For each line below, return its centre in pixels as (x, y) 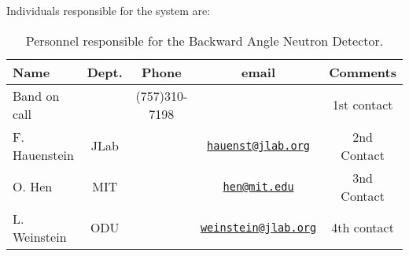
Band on (36, 95)
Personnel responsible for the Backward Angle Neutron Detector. (204, 40)
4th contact (363, 228)
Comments (363, 72)
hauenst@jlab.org (259, 145)
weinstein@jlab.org (258, 227)
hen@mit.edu (258, 186)
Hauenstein (43, 154)
